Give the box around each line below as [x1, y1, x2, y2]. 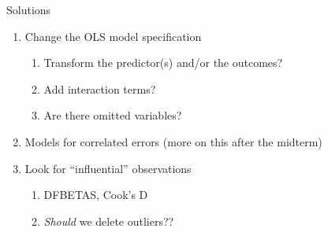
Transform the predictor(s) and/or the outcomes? [43, 54, 283, 71]
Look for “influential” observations [24, 160, 192, 176]
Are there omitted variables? [43, 107, 182, 123]
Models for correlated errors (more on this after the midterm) [24, 133, 322, 149]
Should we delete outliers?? [43, 212, 174, 229]
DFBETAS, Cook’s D [43, 186, 148, 203]
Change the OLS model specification [24, 28, 202, 44]
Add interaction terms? [43, 80, 156, 97]
